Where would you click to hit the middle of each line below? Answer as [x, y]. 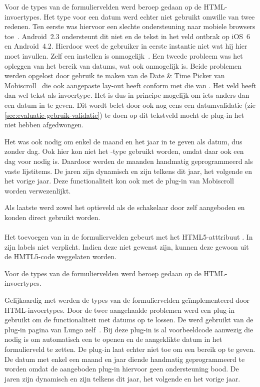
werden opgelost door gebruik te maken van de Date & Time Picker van [115, 75]
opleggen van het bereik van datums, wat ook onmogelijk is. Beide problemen [123, 65]
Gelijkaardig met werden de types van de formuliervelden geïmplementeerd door [127, 300]
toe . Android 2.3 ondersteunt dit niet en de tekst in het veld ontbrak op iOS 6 [127, 36]
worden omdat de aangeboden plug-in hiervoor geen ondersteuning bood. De [122, 369]
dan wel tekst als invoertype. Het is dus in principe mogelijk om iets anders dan [127, 95]
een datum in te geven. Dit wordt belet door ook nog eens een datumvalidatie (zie [130, 105]
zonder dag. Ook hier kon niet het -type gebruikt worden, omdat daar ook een [124, 151]
